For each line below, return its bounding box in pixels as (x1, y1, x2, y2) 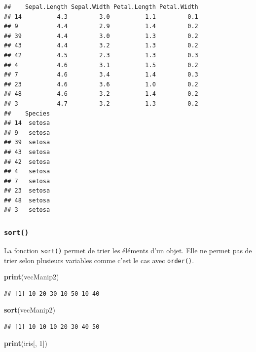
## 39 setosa (4, 139, 50, 146)
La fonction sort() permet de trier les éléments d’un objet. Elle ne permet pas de (4, 245, 252, 255)
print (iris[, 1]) (4, 338, 47, 348)
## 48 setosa (4, 196, 50, 204)
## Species (4, 110, 50, 117)
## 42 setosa (4, 158, 50, 165)
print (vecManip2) (4, 272, 59, 282)
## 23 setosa (4, 187, 50, 195)
